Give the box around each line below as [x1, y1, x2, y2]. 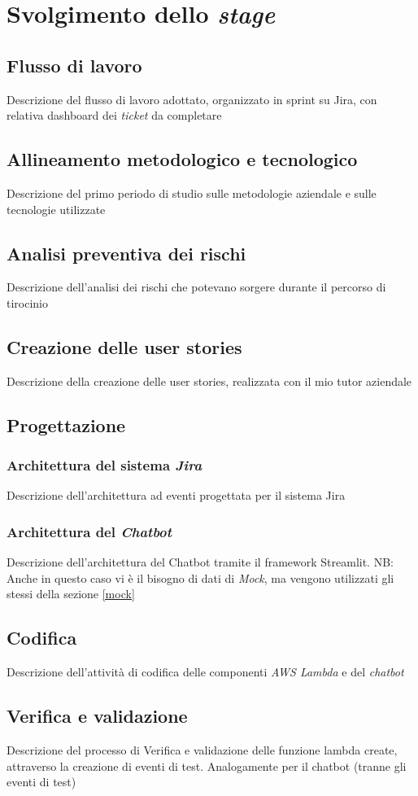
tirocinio [7, 294, 49, 311]
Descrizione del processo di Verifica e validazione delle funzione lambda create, [7, 741, 398, 758]
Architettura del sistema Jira [7, 455, 202, 475]
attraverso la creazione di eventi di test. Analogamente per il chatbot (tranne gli [7, 757, 407, 774]
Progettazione [7, 412, 126, 437]
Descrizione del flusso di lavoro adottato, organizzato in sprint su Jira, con [7, 90, 377, 107]
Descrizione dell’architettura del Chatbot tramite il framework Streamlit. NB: [7, 553, 394, 571]
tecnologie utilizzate [7, 200, 106, 217]
